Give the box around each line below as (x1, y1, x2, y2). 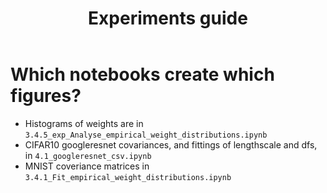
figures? (10, 85, 82, 107)
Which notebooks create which (10, 63, 275, 86)
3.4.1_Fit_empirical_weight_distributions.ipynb (24, 172, 232, 182)
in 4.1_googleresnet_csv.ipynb (24, 149, 152, 161)
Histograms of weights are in (24, 117, 144, 129)
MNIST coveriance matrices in (24, 160, 150, 172)
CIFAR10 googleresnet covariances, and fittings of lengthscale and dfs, (24, 138, 318, 151)
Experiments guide (88, 7, 248, 30)
